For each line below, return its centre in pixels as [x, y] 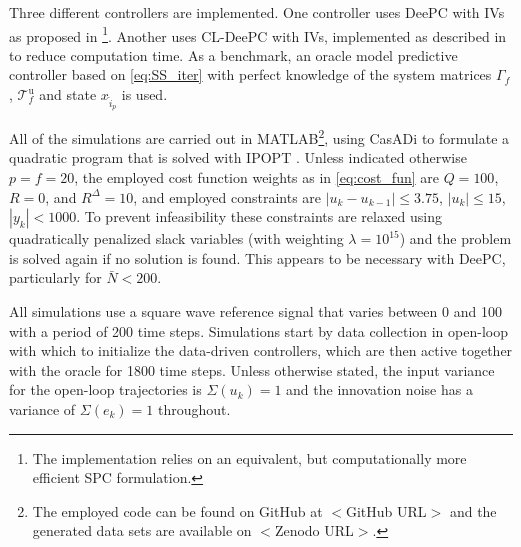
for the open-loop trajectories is [105, 389]
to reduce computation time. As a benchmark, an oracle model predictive [233, 54]
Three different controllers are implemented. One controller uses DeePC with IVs [257, 12]
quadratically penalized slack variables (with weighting [176, 238]
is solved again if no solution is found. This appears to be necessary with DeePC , [257, 257]
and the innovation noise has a [379, 389]
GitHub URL [386, 510]
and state [68, 94]
